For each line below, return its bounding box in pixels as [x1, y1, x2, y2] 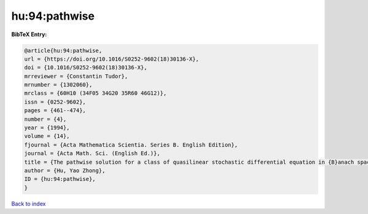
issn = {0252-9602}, [24, 98, 86, 105]
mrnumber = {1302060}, [24, 82, 93, 88]
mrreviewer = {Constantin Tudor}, [24, 72, 128, 80]
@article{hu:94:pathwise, [24, 47, 102, 54]
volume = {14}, [24, 132, 70, 140]
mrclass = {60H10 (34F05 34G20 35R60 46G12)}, [24, 90, 167, 97]
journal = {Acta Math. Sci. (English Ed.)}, [24, 150, 161, 157]
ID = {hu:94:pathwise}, [24, 175, 96, 183]
